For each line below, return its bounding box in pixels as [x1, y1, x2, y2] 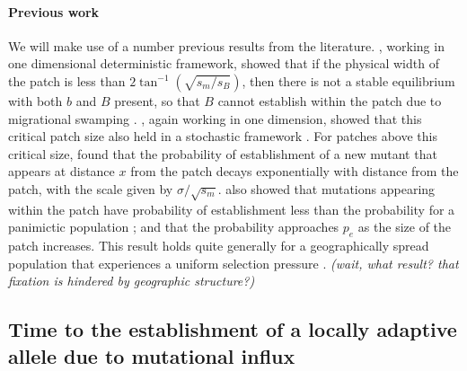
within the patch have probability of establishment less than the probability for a [8, 199, 455, 218]
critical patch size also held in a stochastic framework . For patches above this [8, 127, 437, 146]
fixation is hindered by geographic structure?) [8, 271, 255, 290]
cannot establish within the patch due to [217, 91, 442, 110]
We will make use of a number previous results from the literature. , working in [8, 36, 445, 55]
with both [8, 91, 63, 110]
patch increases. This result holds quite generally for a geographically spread [8, 236, 429, 255]
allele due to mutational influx [8, 341, 295, 369]
